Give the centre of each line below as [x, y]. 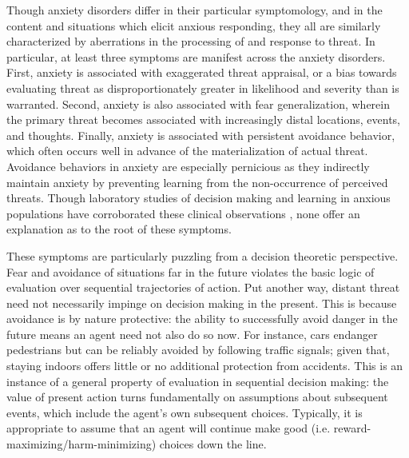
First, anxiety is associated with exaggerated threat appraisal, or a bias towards [202, 72]
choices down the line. [213, 444]
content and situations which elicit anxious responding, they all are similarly [194, 25]
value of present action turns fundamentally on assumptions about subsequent [197, 397]
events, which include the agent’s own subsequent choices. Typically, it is [185, 412]
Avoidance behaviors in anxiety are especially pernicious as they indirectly [188, 166]
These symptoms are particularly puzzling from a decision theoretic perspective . [203, 255]
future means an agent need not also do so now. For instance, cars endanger [192, 334]
